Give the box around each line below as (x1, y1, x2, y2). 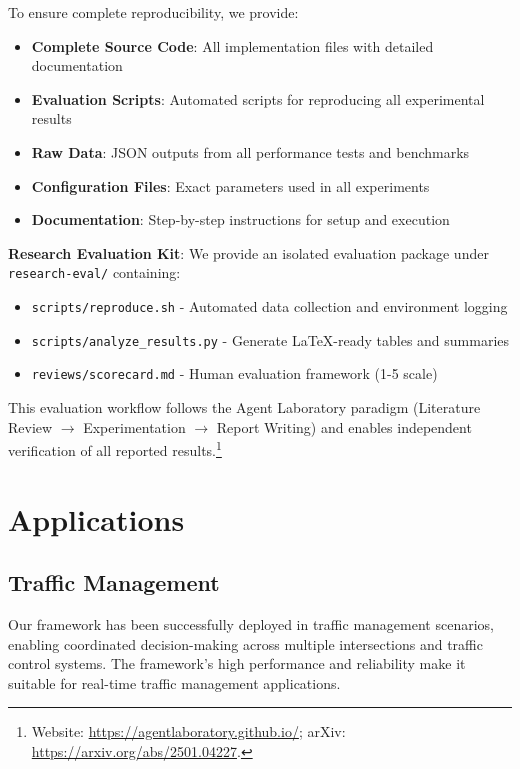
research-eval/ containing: (8, 262, 181, 283)
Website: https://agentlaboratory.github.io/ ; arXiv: (31, 721, 346, 742)
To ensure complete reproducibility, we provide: (8, 2, 299, 22)
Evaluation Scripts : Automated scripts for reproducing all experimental (31, 88, 485, 109)
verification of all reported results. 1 (8, 437, 222, 460)
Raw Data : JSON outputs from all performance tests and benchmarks (31, 141, 470, 162)
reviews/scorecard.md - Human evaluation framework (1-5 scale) (31, 363, 438, 384)
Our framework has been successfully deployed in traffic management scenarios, (8, 613, 494, 634)
